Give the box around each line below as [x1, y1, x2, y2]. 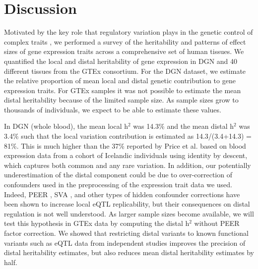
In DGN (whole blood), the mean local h [4, 121, 128, 131]
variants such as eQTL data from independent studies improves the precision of [4, 237, 246, 248]
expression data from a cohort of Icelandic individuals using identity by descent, [4, 150, 248, 161]
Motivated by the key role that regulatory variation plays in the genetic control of [4, 27, 253, 37]
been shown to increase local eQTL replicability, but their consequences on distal [4, 199, 250, 209]
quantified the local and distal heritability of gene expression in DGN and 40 [4, 55, 238, 66]
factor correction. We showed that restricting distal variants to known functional [4, 228, 249, 238]
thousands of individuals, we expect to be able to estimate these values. [4, 104, 221, 114]
